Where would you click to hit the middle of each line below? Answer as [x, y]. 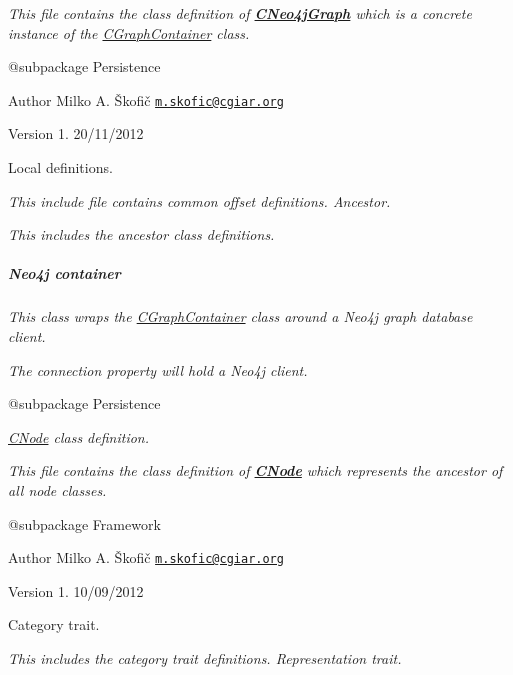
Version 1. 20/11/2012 [76, 133]
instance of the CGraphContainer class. [129, 32]
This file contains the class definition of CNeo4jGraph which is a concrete [240, 13]
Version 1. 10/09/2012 [76, 590]
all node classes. [57, 489]
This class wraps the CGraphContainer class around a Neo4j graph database [240, 316]
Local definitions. [60, 167]
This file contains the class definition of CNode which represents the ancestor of [255, 470]
